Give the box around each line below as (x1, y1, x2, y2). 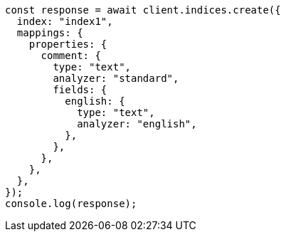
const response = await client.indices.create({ (5, 4, 281, 16)
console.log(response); (5, 198, 137, 209)
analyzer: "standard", (53, 73, 179, 84)
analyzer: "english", (77, 118, 197, 130)
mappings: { (16, 27, 83, 38)
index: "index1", (16, 16, 113, 27)
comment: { (41, 50, 101, 61)
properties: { (28, 38, 107, 50)
